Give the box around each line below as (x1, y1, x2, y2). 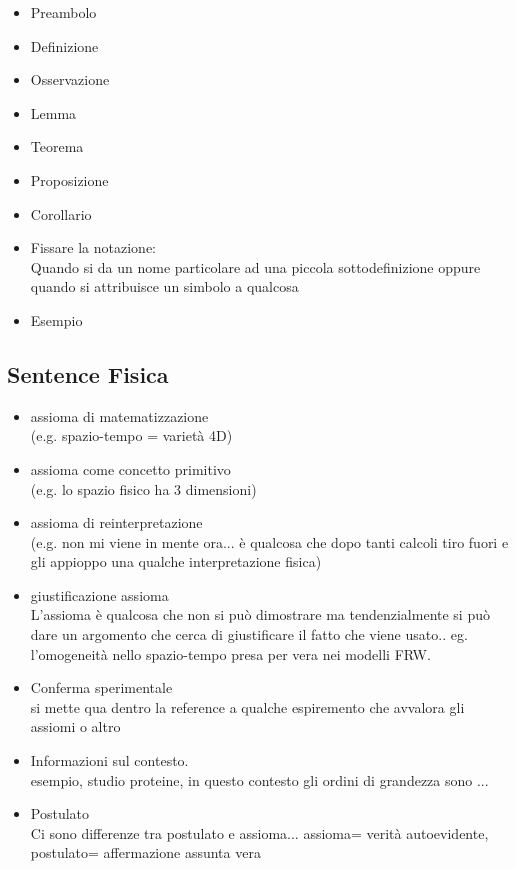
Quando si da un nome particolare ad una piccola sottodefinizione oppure (30, 256, 481, 277)
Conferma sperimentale (30, 677, 173, 698)
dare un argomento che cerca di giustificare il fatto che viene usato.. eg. (30, 624, 468, 645)
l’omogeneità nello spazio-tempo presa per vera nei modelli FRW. (30, 643, 431, 664)
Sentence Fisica (7, 358, 169, 389)
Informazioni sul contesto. (30, 750, 189, 771)
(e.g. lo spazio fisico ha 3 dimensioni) (30, 478, 257, 499)
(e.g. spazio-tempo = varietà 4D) (30, 425, 233, 446)
